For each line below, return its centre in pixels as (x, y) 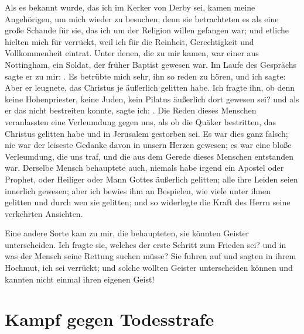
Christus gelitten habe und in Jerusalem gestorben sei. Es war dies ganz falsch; (146, 133)
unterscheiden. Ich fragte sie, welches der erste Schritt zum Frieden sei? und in (146, 244)
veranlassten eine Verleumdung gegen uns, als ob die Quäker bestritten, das (141, 121)
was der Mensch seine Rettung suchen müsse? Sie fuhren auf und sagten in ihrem (151, 256)
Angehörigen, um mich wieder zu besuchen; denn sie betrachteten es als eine (142, 18)
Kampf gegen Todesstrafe (110, 319)
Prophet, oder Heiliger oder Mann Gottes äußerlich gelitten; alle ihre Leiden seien (151, 179)
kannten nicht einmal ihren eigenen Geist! (80, 279)
